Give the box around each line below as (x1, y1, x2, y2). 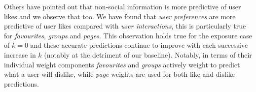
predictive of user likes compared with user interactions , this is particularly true (4, 21, 246, 31)
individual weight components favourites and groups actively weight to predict (4, 59, 240, 69)
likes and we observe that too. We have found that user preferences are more (4, 11, 236, 21)
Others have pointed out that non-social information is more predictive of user (4, 1, 241, 11)
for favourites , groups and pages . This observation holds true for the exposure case (4, 30, 252, 40)
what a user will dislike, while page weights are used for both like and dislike (4, 69, 235, 79)
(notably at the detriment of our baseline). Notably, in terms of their (44, 49, 252, 60)
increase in (4, 49, 36, 60)
